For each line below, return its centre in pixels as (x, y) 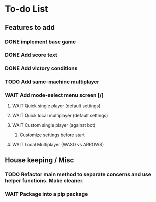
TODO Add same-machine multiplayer (52, 82)
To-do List (27, 9)
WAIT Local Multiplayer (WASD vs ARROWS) (58, 144)
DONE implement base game (41, 42)
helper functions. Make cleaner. (45, 180)
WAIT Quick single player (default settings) (56, 106)
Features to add (30, 28)
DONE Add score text (31, 55)
